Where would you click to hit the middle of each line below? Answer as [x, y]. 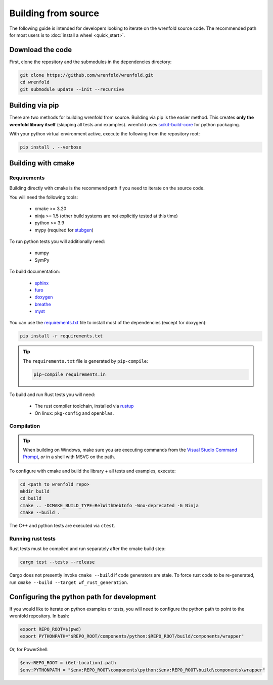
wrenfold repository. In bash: [39, 616]
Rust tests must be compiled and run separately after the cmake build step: [87, 549]
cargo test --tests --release [57, 562]
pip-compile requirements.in [70, 374]
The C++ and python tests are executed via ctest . [62, 526]
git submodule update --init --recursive [72, 89]
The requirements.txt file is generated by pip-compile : [86, 361]
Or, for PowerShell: [29, 650]
